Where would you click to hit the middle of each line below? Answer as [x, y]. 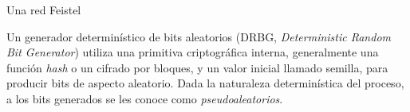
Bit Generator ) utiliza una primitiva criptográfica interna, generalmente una [193, 52]
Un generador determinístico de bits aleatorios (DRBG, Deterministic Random [199, 36]
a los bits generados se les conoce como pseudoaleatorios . [145, 98]
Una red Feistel [44, 10]
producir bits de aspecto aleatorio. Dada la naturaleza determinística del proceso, [205, 83]
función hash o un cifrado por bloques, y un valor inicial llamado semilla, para [197, 67]
